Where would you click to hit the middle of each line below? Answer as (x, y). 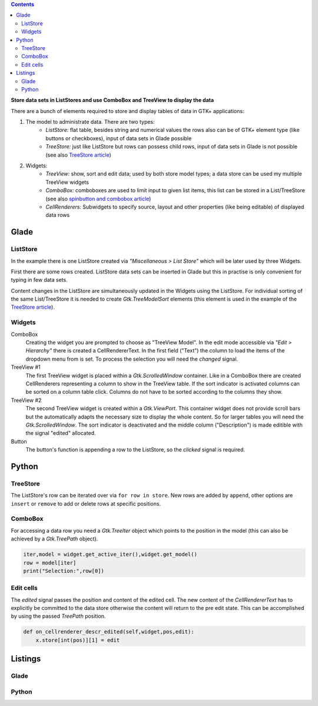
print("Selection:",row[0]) (64, 571)
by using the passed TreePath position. (58, 616)
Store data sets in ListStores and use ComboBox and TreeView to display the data (112, 100)
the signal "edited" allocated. (61, 433)
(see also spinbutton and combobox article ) (98, 199)
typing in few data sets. (39, 280)
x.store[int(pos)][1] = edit (78, 640)
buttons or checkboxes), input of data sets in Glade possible (119, 138)
